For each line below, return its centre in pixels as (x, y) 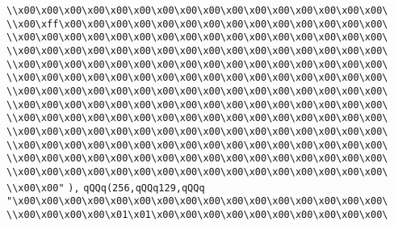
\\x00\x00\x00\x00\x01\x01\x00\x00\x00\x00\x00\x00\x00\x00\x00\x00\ (197, 214)
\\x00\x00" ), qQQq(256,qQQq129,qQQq (106, 188)
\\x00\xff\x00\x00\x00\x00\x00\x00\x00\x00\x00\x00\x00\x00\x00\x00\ (197, 24)
